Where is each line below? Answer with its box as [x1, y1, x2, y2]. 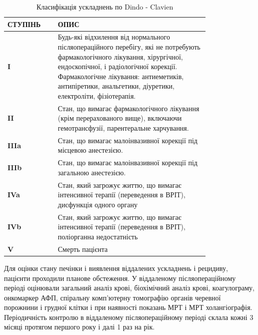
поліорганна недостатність [57, 231, 138, 241]
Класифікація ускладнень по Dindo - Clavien [36, 2, 173, 12]
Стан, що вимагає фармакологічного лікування [57, 103, 199, 113]
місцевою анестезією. [57, 145, 123, 155]
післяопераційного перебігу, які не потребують [57, 42, 200, 52]
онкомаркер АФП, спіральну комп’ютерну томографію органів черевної [4, 292, 221, 302]
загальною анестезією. [57, 167, 126, 177]
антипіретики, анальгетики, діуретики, [57, 81, 174, 91]
